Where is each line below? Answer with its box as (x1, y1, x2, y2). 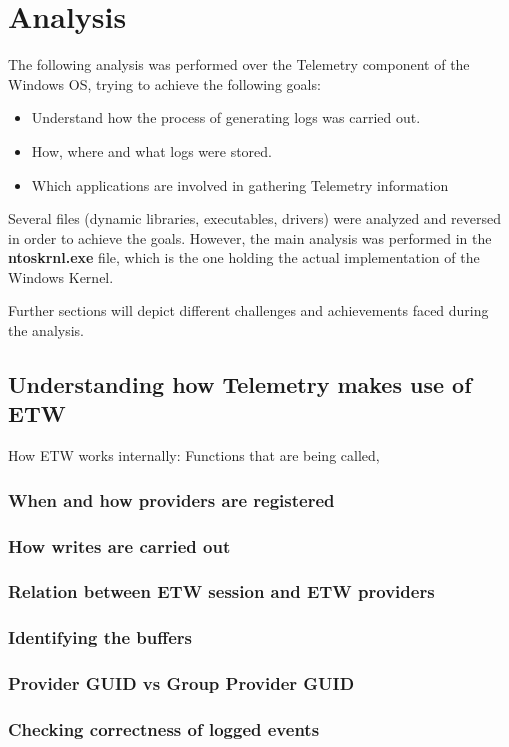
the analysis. (8, 320, 84, 341)
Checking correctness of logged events (8, 716, 320, 741)
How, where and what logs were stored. (31, 140, 272, 161)
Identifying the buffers (8, 625, 193, 650)
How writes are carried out (8, 533, 231, 558)
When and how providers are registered (8, 487, 335, 512)
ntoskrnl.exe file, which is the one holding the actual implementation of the (8, 247, 480, 268)
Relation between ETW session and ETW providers (8, 579, 435, 604)
